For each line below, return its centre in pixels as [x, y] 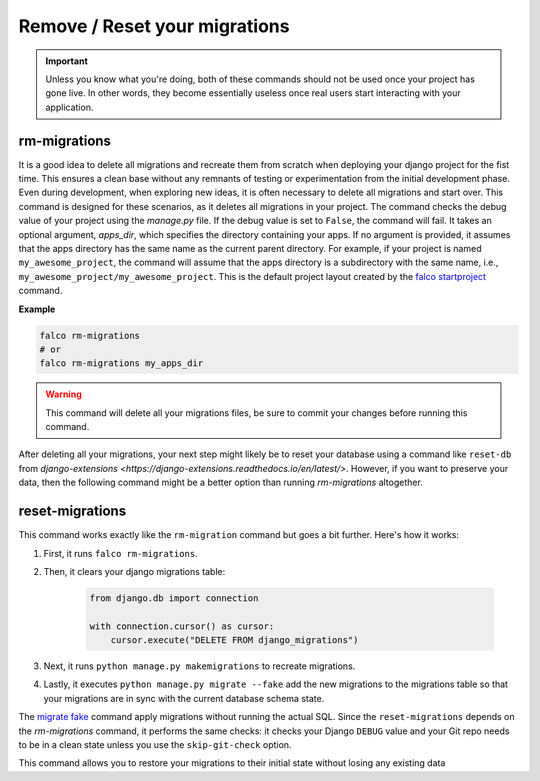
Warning [63, 394]
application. [69, 107]
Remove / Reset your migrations [154, 26]
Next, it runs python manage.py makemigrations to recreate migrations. [199, 666]
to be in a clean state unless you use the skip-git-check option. [155, 745]
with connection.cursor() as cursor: [182, 626]
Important [67, 61]
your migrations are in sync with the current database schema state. [184, 698]
